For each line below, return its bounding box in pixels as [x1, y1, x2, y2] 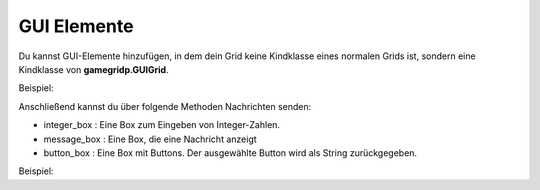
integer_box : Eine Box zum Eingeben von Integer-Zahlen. [43, 119, 280, 131]
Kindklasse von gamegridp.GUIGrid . [18, 63, 169, 75]
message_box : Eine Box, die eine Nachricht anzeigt [43, 133, 257, 145]
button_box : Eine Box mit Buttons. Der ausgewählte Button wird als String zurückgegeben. [43, 146, 418, 159]
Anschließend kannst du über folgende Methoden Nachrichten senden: [18, 100, 312, 112]
